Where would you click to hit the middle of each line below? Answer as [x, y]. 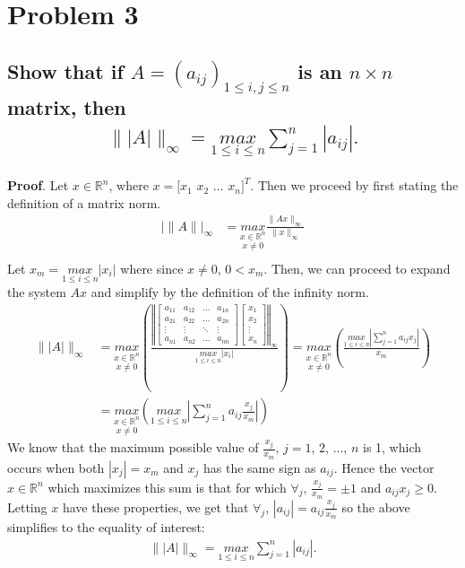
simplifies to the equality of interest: [106, 527]
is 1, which [392, 447]
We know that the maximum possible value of [133, 447]
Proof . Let [38, 185]
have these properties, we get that [155, 507]
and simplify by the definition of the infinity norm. [230, 291]
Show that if [65, 70]
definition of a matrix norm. [84, 202]
